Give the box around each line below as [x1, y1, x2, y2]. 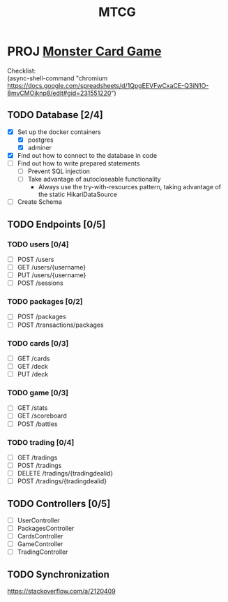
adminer [27, 143, 52, 152]
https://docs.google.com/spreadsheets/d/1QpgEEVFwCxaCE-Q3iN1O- [7, 81, 209, 89]
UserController [17, 516, 61, 524]
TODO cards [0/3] [7, 338, 69, 348]
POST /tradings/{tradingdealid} [17, 477, 107, 485]
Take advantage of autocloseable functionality [27, 175, 162, 184]
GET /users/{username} [17, 263, 86, 271]
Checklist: [7, 66, 36, 75]
